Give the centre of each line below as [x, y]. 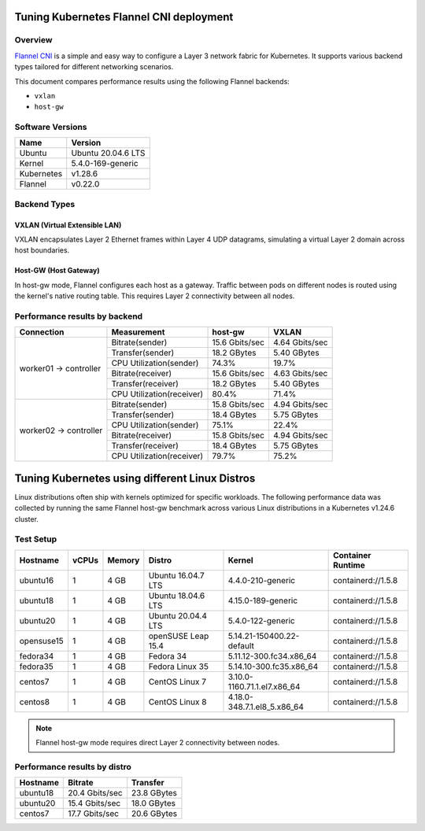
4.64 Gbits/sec [300, 342]
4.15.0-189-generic [263, 600]
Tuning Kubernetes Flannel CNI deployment [124, 17]
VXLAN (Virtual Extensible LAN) [68, 225]
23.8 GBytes [154, 793]
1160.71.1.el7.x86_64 [264, 686]
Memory [124, 560]
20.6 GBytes [154, 814]
